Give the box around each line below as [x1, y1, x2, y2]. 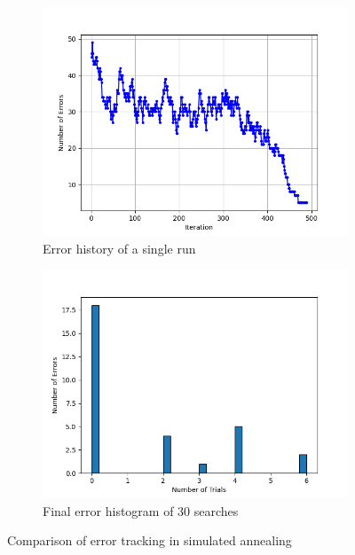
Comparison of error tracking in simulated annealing [7, 531, 292, 550]
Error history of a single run [43, 238, 196, 257]
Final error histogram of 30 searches [43, 501, 239, 520]
